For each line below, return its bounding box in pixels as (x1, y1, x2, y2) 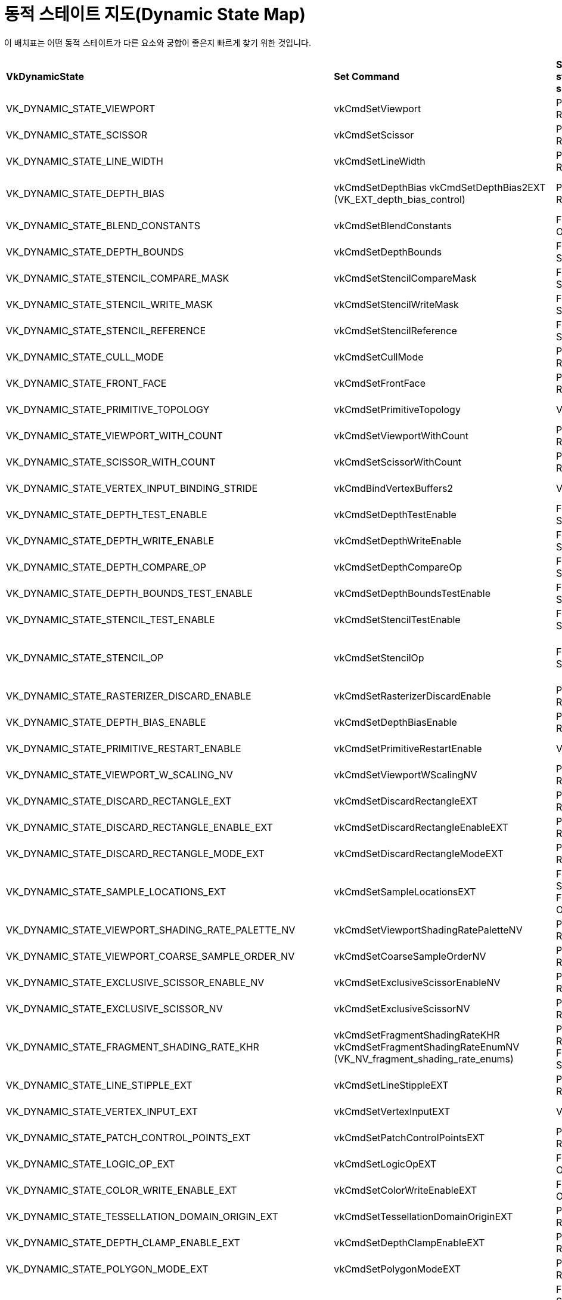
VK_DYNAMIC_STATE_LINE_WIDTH (6, 155, 163, 167)
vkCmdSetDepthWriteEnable (334, 534, 461, 547)
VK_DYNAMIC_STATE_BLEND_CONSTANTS (6, 219, 200, 232)
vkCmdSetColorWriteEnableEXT (334, 1184, 477, 1196)
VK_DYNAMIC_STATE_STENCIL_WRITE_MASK (6, 298, 213, 310)
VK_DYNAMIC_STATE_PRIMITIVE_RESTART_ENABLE (6, 742, 241, 754)
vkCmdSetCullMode (334, 350, 424, 363)
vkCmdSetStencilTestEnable (334, 613, 461, 626)
